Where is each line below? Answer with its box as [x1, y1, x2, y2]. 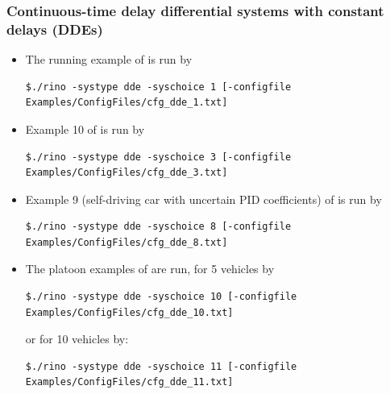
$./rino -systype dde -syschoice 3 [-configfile [25, 151, 292, 163]
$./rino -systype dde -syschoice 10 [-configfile [25, 291, 297, 303]
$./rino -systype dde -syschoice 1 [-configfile [25, 81, 292, 93]
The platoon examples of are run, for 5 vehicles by [25, 260, 275, 277]
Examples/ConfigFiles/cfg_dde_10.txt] [25, 306, 234, 318]
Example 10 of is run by [25, 120, 145, 137]
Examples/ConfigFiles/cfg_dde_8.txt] [25, 236, 228, 248]
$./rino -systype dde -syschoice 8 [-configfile [25, 221, 292, 233]
